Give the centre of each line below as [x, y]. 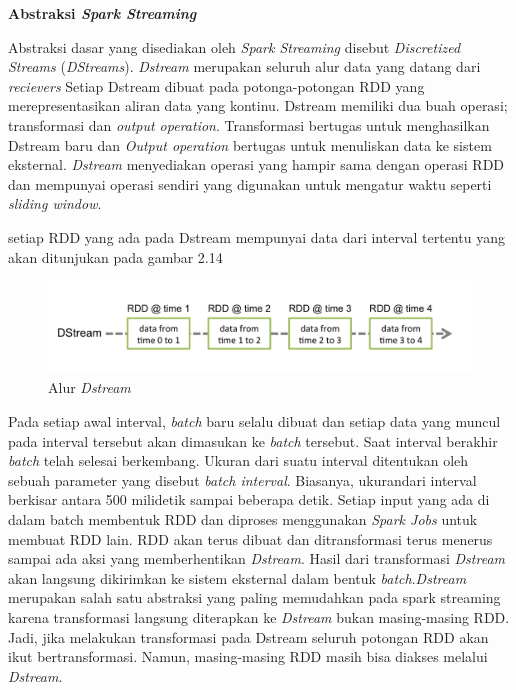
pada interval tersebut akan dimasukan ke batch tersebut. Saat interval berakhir [253, 440]
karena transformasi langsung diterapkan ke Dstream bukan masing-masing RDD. [259, 617]
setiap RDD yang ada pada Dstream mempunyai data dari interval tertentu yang [256, 236]
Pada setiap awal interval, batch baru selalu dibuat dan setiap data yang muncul [254, 421]
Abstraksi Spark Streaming [102, 13]
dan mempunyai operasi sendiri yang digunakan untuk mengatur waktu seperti [250, 183]
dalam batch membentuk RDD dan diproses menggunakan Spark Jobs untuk [243, 519]
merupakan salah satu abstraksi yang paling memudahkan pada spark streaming [254, 597]
